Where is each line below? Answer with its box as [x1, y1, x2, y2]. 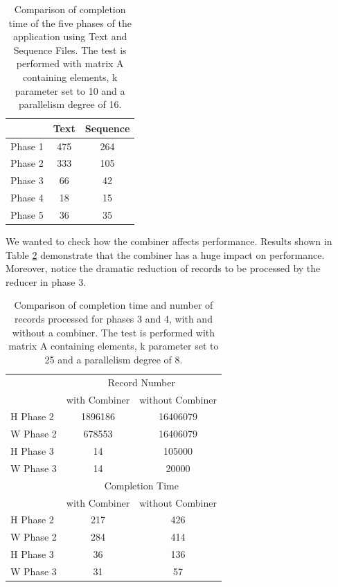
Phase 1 [10, 138, 44, 153]
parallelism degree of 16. [19, 97, 122, 111]
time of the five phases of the [8, 15, 132, 30]
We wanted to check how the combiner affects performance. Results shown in [6, 234, 332, 249]
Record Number [107, 374, 175, 389]
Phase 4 [10, 190, 44, 205]
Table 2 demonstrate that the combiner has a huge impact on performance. [6, 247, 325, 262]
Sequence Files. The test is [13, 42, 127, 57]
